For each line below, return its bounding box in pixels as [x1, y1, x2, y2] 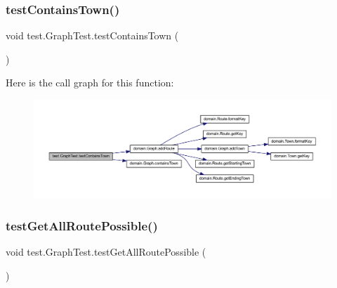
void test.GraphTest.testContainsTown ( [6, 28, 179, 43]
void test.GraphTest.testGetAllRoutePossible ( [6, 244, 206, 259]
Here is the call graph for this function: [6, 75, 174, 90]
